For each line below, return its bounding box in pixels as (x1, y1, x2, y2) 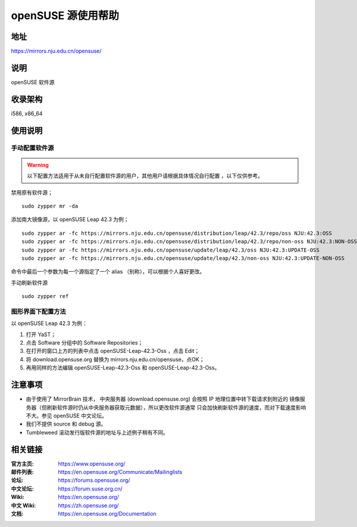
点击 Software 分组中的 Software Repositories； (26, 339, 143, 346)
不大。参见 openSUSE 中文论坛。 (26, 412, 108, 419)
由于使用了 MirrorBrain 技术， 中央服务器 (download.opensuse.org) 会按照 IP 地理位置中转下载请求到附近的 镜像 (26, 395, 300, 402)
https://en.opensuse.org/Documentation (58, 510, 157, 517)
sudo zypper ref (21, 293, 69, 300)
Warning (27, 161, 49, 168)
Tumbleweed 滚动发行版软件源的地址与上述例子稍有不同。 (26, 429, 169, 436)
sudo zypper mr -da (21, 203, 79, 210)
